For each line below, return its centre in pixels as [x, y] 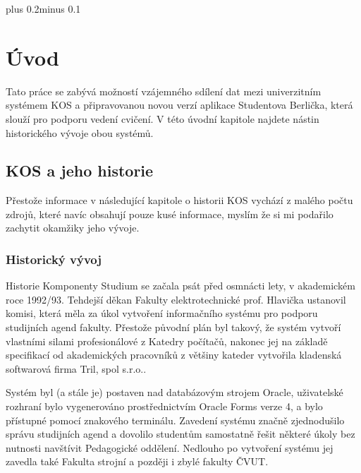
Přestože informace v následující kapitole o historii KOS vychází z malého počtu [179, 200]
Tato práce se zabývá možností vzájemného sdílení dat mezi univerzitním [164, 91]
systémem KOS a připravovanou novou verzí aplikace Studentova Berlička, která [179, 105]
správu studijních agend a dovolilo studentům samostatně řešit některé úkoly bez [180, 434]
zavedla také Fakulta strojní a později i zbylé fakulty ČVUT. [137, 461]
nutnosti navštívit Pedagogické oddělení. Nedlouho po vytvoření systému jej [170, 447]
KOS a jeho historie [80, 170]
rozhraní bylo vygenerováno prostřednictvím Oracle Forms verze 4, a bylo [164, 406]
